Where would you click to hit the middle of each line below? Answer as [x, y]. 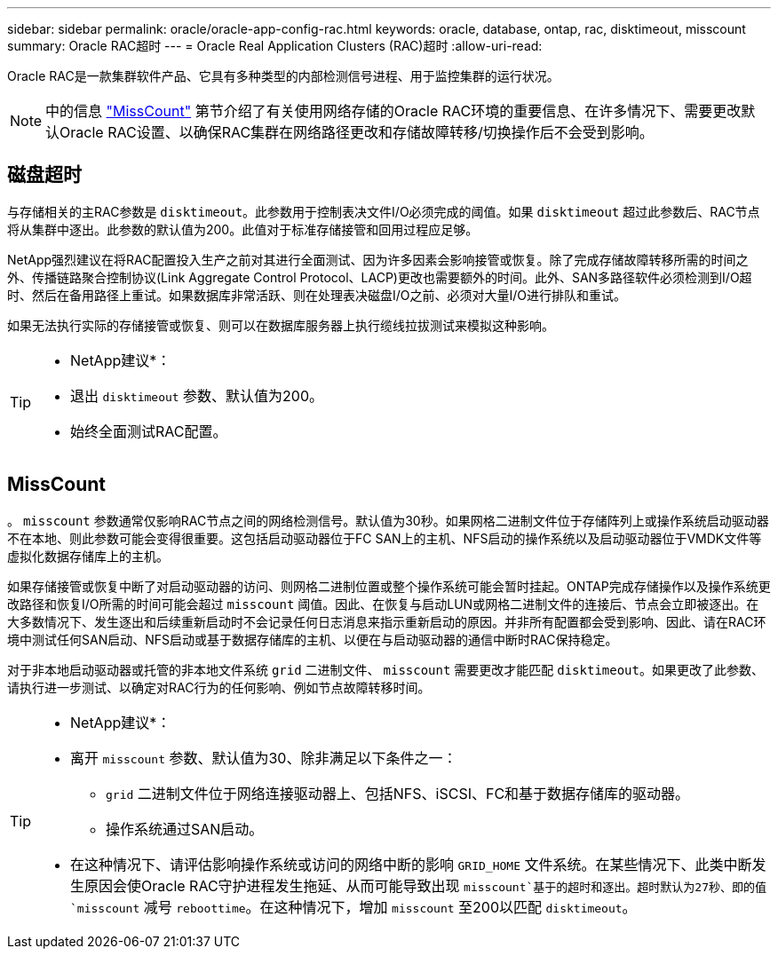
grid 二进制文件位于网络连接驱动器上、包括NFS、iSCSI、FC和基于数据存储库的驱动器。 [398, 793]
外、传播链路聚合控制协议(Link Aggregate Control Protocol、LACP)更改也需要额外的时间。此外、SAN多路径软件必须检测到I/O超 [380, 277]
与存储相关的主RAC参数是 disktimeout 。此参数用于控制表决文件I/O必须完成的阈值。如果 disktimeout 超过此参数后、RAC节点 [384, 211]
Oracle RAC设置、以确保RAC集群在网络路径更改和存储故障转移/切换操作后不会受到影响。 [357, 132]
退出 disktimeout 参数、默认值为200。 [197, 395]
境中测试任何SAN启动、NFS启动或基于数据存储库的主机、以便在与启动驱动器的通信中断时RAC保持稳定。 [313, 639]
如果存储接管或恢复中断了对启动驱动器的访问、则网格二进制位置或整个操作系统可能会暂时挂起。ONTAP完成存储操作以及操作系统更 [389, 586]
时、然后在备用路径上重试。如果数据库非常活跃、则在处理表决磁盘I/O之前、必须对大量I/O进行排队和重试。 [317, 295]
